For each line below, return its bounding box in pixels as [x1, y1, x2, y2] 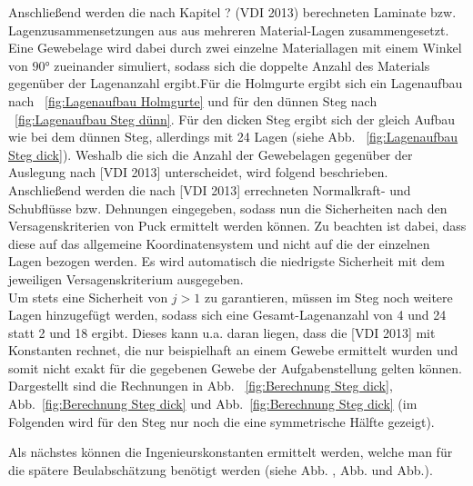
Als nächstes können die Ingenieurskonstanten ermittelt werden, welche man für [8, 442, 453, 461]
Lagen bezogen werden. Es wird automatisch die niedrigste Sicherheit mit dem [8, 252, 445, 271]
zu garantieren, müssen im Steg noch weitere [204, 287, 453, 306]
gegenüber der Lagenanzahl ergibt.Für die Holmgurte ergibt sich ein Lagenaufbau [8, 74, 463, 93]
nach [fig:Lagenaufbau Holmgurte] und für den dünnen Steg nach [8, 91, 377, 110]
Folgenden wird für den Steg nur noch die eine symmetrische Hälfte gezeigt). [8, 412, 435, 431]
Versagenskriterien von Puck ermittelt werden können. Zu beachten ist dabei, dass [8, 216, 467, 235]
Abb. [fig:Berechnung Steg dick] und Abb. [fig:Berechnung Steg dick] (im [8, 394, 418, 413]
